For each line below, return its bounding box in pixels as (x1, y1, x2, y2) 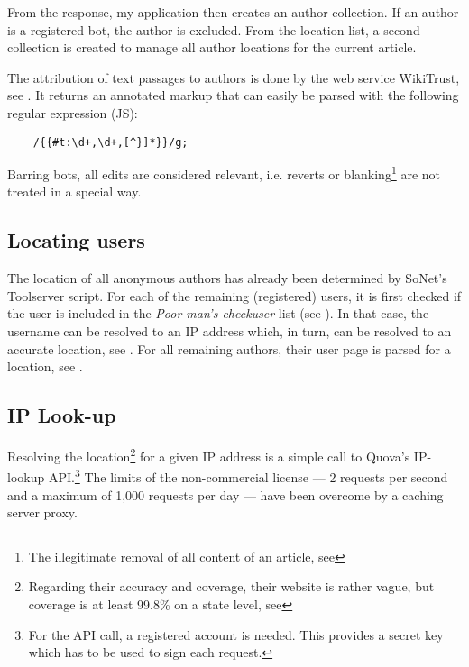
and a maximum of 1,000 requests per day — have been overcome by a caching (7, 485, 444, 504)
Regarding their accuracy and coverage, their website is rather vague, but (28, 577, 435, 596)
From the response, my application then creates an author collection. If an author (7, 3, 459, 21)
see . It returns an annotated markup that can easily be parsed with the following (7, 86, 459, 105)
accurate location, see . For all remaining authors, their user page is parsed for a (7, 339, 451, 358)
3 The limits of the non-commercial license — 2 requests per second (74, 465, 448, 486)
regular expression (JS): (7, 103, 138, 122)
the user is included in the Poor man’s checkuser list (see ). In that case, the (7, 304, 429, 323)
